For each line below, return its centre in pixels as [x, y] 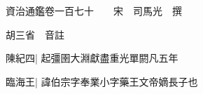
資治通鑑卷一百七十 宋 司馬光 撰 [94, 11]
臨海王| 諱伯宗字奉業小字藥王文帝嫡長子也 [102, 81]
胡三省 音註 [35, 34]
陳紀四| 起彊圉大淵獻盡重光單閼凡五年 [92, 58]
